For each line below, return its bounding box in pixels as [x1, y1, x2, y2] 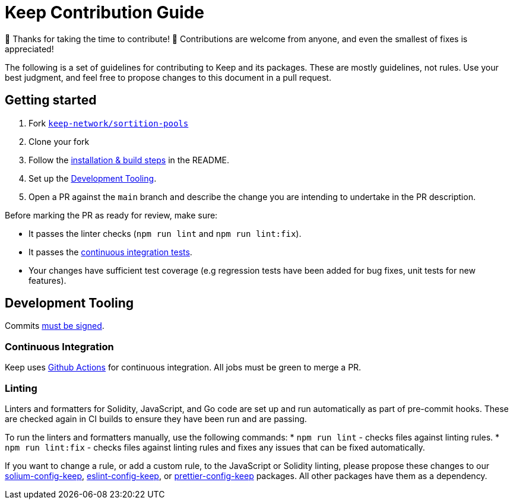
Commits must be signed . [5, 321, 104, 331]
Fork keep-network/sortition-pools [28, 118, 189, 128]
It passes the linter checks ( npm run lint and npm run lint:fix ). [28, 228, 302, 239]
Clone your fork [28, 136, 90, 147]
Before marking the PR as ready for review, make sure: [5, 210, 218, 220]
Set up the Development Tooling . [28, 173, 157, 183]
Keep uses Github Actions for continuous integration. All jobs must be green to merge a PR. [5, 362, 362, 373]
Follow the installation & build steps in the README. [28, 154, 230, 165]
